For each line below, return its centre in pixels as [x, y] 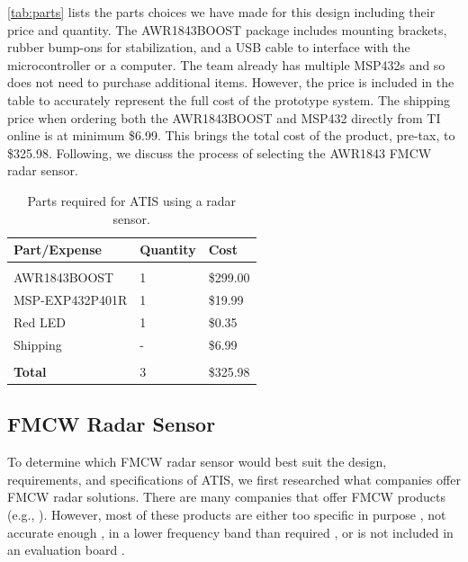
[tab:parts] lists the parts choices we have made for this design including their [221, 12]
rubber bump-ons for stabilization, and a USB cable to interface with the [209, 47]
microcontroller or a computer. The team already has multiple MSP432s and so [226, 64]
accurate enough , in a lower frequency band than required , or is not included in [230, 532]
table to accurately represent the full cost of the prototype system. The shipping [229, 99]
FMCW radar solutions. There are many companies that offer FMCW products [227, 497]
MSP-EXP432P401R [71, 300]
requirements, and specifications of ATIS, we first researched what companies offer [234, 479]
